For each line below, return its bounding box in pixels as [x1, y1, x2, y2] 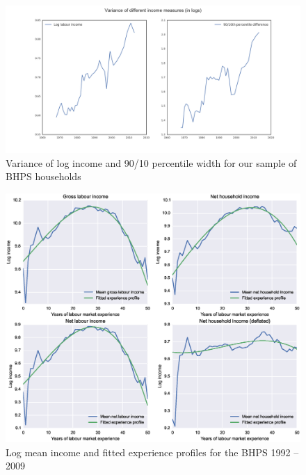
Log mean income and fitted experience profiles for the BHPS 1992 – [6, 444, 299, 459]
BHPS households [6, 169, 81, 184]
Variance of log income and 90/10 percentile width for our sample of [6, 155, 297, 170]
